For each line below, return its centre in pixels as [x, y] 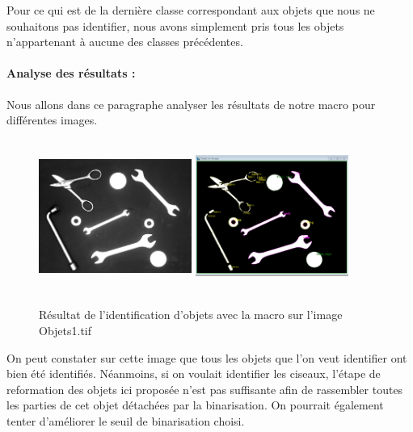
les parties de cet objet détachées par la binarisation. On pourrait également [195, 405]
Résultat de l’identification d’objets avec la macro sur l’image [191, 315]
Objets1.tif [65, 330]
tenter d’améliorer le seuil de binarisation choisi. [126, 420]
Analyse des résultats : [71, 73]
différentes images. [52, 120]
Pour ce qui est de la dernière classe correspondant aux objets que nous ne [191, 10]
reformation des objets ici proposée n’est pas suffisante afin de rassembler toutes [205, 389]
